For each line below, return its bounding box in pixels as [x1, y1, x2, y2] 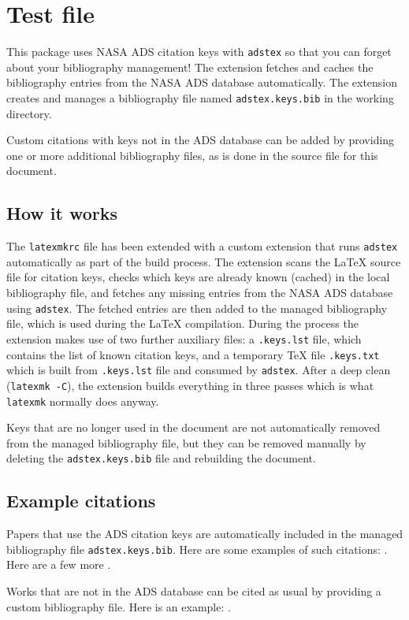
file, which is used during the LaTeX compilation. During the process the [6, 315, 359, 332]
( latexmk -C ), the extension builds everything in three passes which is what [6, 377, 374, 393]
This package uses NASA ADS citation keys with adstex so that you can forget [6, 43, 392, 60]
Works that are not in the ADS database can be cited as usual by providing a [6, 583, 381, 600]
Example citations [6, 488, 156, 513]
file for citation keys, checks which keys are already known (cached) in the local [6, 269, 390, 285]
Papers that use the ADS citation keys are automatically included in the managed [6, 525, 403, 542]
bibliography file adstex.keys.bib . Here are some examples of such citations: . [6, 540, 388, 557]
